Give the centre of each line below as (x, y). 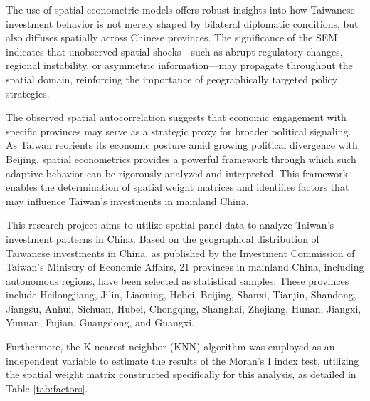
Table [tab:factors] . (47, 388)
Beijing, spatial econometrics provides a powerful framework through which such (181, 158)
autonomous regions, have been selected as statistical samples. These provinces (178, 280)
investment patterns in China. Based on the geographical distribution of (163, 238)
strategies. (28, 93)
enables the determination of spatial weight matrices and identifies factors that (178, 187)
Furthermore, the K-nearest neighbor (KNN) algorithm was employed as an (170, 347)
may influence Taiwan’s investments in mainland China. (127, 200)
